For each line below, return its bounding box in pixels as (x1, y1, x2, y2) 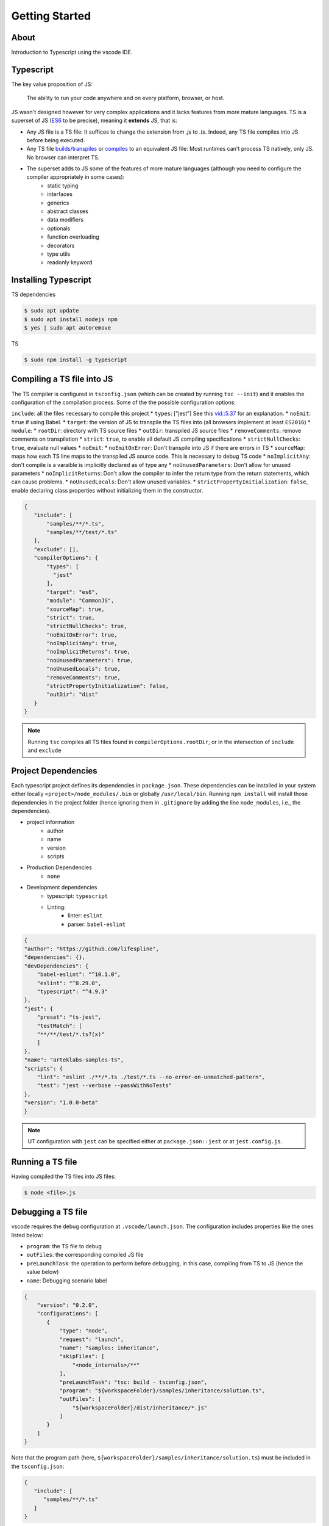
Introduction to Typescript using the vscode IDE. (11, 49, 133, 56)
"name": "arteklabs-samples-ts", (24, 1057, 124, 1063)
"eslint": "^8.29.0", (37, 980, 102, 986)
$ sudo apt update (24, 307, 79, 314)
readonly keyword (47, 259, 93, 266)
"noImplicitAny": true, (46, 640, 118, 647)
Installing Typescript (11, 275, 91, 285)
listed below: (11, 1231, 44, 1239)
